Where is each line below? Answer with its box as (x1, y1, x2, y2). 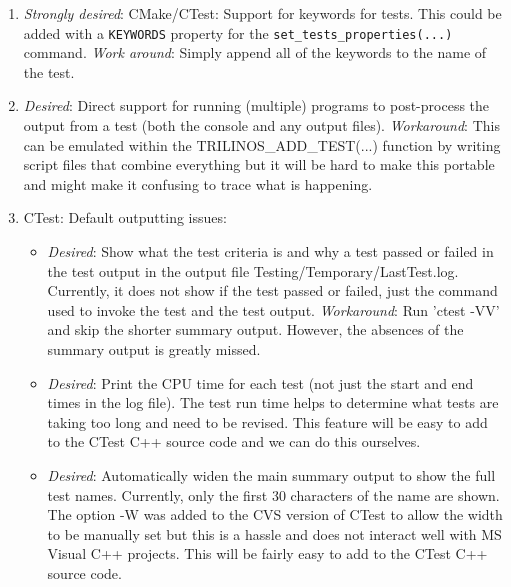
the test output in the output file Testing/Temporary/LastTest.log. (47, 260, 459, 281)
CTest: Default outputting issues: (23, 207, 227, 228)
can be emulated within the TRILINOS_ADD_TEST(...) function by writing (23, 134, 501, 155)
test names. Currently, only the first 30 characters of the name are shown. (47, 484, 500, 505)
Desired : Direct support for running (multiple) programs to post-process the (23, 95, 490, 116)
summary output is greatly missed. (47, 338, 261, 359)
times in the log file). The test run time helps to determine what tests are (47, 392, 499, 413)
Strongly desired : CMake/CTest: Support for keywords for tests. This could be (23, 3, 502, 23)
